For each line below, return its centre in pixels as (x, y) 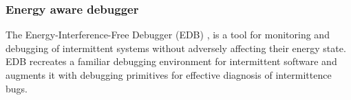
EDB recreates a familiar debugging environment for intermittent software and (171, 61)
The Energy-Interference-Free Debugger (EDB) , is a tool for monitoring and (168, 35)
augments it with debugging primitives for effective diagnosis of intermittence (169, 75)
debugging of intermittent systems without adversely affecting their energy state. (176, 48)
